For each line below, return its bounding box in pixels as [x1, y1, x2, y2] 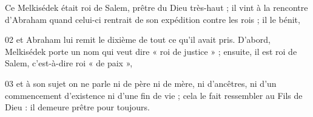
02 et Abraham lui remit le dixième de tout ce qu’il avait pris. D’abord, [5, 33, 271, 46]
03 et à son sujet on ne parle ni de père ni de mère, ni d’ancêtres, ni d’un [5, 77, 277, 89]
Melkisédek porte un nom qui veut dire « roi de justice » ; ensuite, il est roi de [5, 45, 297, 57]
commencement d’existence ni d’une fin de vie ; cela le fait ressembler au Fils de [5, 89, 303, 101]
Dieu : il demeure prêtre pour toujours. [5, 101, 150, 113]
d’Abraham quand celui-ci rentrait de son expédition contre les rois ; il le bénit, [5, 13, 300, 25]
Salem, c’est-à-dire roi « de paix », [5, 57, 133, 69]
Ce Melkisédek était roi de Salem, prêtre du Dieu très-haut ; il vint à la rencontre [5, 1, 308, 13]
